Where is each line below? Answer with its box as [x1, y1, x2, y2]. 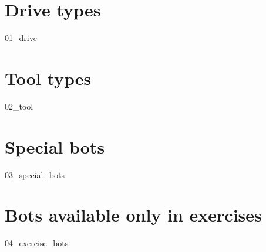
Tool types [5, 66, 92, 90]
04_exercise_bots [5, 237, 69, 249]
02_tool [5, 100, 33, 112]
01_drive [5, 32, 37, 44]
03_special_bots [5, 168, 65, 181]
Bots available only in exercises [5, 203, 262, 227]
